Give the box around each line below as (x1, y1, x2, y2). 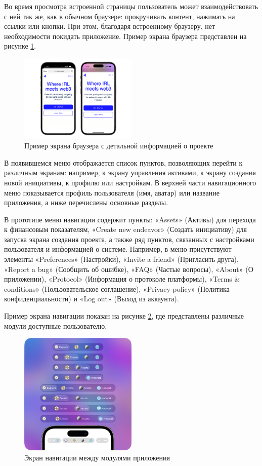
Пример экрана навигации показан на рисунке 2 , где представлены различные (4, 310, 244, 321)
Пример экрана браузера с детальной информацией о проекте (24, 140, 213, 151)
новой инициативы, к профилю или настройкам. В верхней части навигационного (4, 177, 256, 187)
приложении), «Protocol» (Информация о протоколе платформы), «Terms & (4, 274, 240, 284)
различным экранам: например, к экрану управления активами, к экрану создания (4, 167, 256, 178)
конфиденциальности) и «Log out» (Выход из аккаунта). (4, 293, 179, 304)
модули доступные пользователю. (4, 320, 107, 331)
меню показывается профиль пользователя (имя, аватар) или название (4, 187, 220, 198)
